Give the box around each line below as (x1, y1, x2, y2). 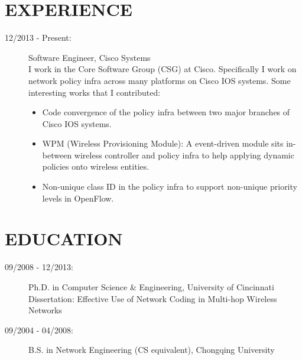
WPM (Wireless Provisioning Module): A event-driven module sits (42, 137, 284, 150)
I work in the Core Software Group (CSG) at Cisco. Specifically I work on (28, 63, 297, 75)
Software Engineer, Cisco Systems (28, 51, 151, 63)
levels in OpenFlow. (42, 192, 114, 204)
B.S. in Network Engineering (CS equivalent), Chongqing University (28, 343, 275, 356)
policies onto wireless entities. (42, 160, 150, 173)
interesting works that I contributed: (28, 86, 161, 98)
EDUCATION (5, 226, 123, 251)
